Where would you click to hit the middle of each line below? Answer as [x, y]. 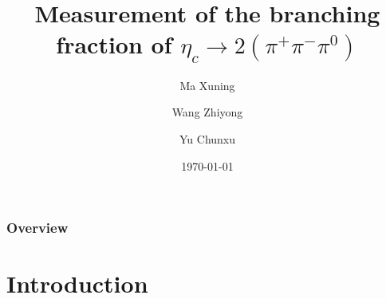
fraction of [114, 44]
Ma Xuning [207, 85]
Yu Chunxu [207, 138]
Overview [37, 228]
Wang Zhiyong [207, 112]
